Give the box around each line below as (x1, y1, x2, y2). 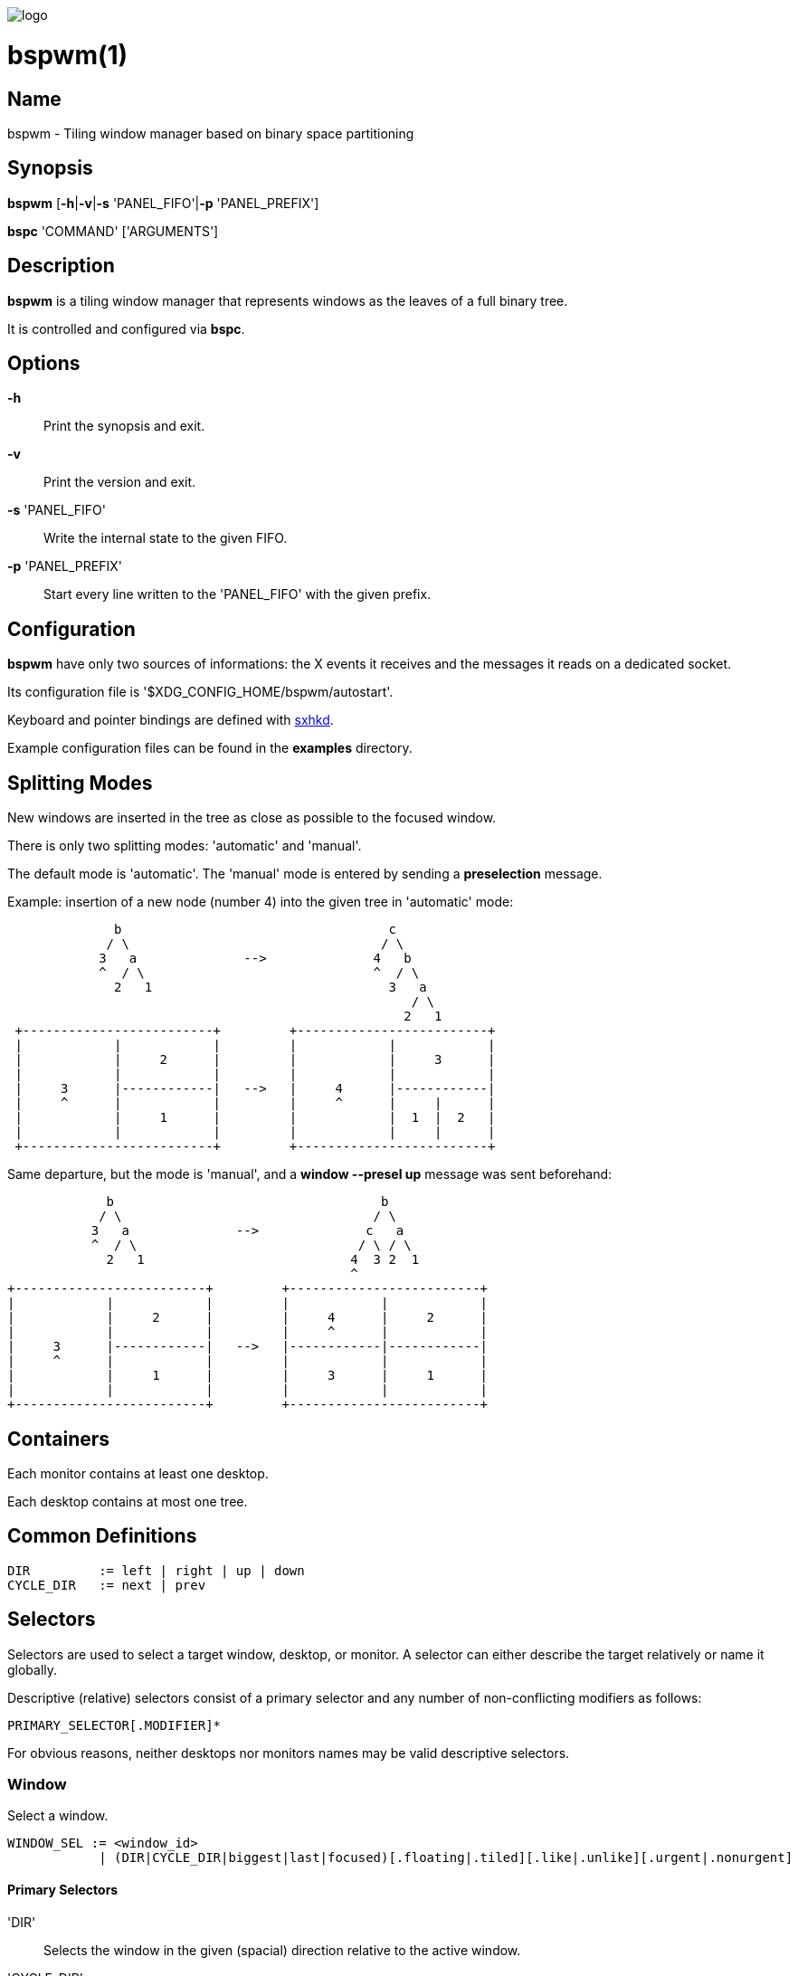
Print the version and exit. (43, 474, 196, 490)
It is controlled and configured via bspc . (7, 320, 245, 337)
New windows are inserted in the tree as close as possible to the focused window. (7, 810, 497, 826)
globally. (7, 1661, 58, 1677)
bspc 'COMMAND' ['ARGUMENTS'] (7, 223, 219, 239)
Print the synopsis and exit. (43, 418, 205, 434)
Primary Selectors (7, 1882, 119, 1898)
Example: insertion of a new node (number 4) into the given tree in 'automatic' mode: (7, 894, 514, 910)
